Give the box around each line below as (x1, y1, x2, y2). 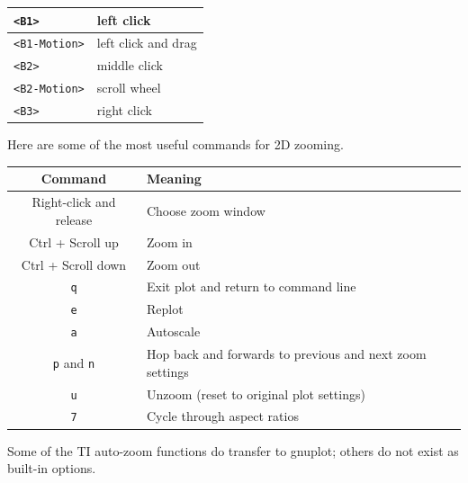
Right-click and (31, 192, 116, 211)
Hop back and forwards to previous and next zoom (146, 344, 427, 363)
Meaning (146, 169, 202, 188)
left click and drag (96, 33, 197, 52)
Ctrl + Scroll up (29, 232, 119, 251)
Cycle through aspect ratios (146, 407, 299, 425)
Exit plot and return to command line (146, 277, 356, 296)
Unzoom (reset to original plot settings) (146, 384, 365, 403)
